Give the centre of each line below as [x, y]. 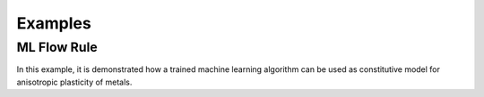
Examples [54, 23]
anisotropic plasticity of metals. [74, 82]
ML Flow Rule [57, 47]
